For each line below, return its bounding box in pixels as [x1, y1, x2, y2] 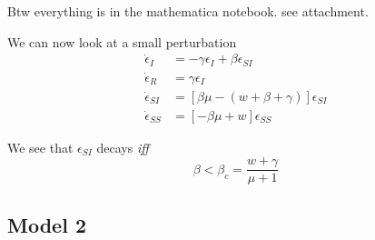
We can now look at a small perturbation [7, 32, 237, 51]
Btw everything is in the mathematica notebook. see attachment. [7, 2, 369, 20]
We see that [7, 137, 74, 156]
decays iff [96, 137, 149, 156]
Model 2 [7, 210, 86, 238]
